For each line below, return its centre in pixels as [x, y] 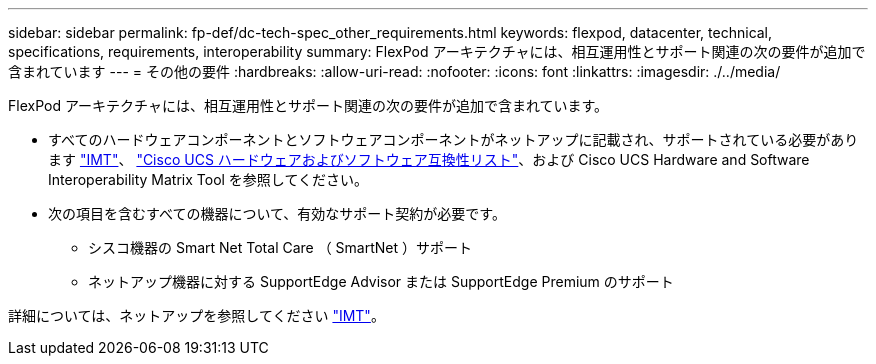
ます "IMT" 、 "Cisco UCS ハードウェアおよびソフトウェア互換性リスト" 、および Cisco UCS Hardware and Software [429, 159]
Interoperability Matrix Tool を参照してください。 [208, 179]
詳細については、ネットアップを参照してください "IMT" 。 [196, 315]
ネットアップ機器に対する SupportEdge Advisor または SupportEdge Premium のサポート [381, 281]
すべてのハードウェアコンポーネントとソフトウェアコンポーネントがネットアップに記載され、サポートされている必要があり [453, 139]
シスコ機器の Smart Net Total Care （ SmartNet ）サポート [280, 247]
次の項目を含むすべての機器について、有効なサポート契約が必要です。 [277, 213]
